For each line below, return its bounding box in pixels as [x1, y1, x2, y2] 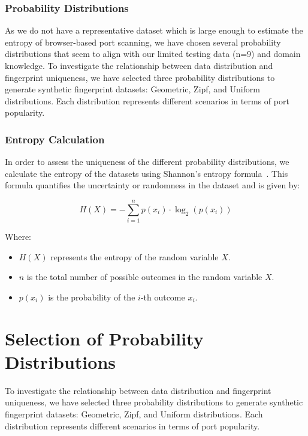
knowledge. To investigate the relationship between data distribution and [5, 59, 273, 71]
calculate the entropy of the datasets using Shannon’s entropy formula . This [5, 167, 288, 179]
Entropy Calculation [5, 131, 105, 146]
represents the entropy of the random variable [50, 250, 219, 263]
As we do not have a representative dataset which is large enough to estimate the [5, 24, 303, 37]
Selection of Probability [5, 326, 204, 350]
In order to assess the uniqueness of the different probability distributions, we [5, 155, 289, 168]
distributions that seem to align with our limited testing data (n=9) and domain [5, 47, 301, 60]
